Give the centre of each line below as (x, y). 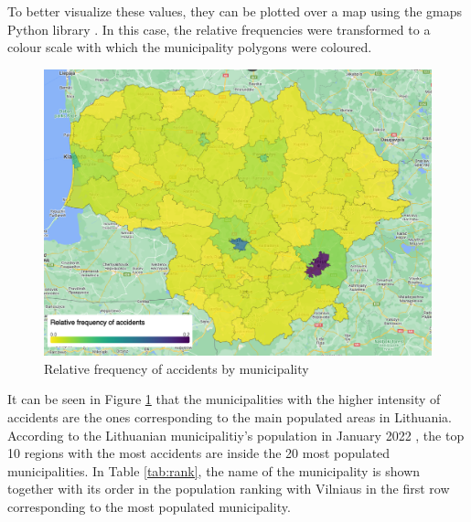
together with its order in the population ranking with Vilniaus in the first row (229, 489)
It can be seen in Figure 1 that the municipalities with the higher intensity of (224, 399)
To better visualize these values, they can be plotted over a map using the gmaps (235, 11)
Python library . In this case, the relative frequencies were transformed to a (219, 29)
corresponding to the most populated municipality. (149, 506)
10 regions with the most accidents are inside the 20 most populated (199, 453)
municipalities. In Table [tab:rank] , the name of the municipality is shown (214, 470)
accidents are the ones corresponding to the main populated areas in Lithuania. (230, 417)
